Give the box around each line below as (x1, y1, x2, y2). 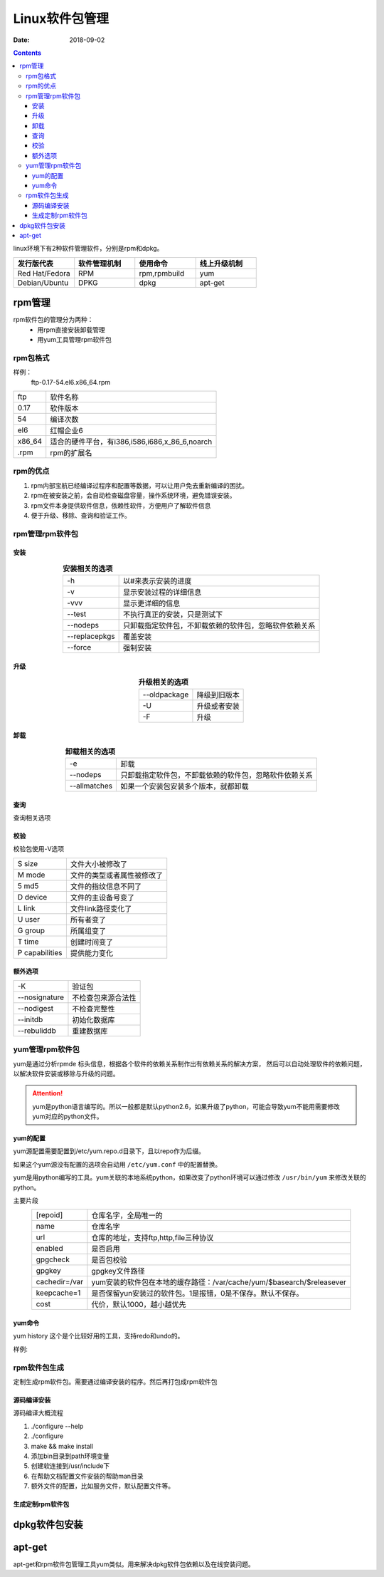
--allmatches (69, 781, 113, 791)
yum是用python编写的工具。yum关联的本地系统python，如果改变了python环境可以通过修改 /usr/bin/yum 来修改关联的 (13, 1173, 366, 1182)
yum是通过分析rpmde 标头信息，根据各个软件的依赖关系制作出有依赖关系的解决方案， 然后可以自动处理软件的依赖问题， (13, 1059, 366, 1068)
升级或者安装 (196, 701, 240, 711)
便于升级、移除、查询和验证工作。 (31, 511, 131, 519)
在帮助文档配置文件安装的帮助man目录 (31, 1472, 144, 1480)
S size (17, 858, 38, 868)
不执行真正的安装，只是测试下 (122, 610, 223, 620)
